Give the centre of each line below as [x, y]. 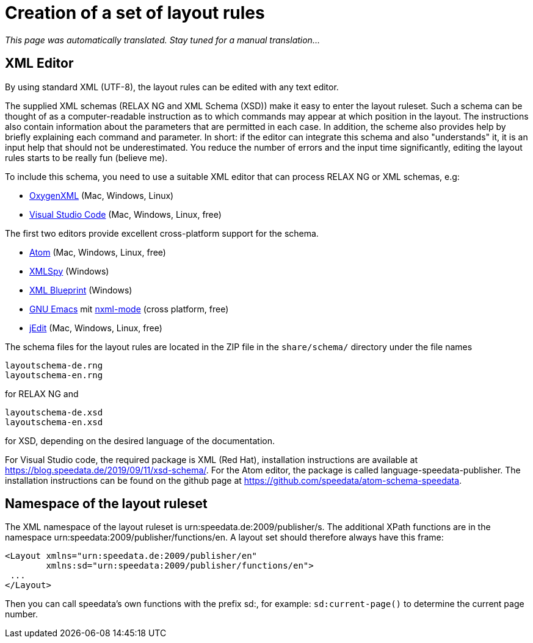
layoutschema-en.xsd [54, 422]
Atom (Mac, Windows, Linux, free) [98, 252]
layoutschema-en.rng [54, 375]
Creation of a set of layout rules [135, 13]
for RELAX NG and [42, 393]
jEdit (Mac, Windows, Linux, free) [96, 328]
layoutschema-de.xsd [54, 412]
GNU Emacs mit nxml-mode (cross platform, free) [129, 309]
